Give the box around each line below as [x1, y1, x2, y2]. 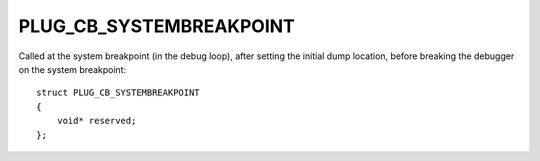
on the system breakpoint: [18, 63, 127, 75]
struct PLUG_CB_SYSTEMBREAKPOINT [36, 87, 200, 99]
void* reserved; [56, 115, 137, 127]
